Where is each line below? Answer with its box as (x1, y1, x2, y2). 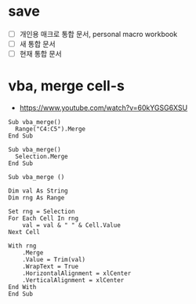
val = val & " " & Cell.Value (22, 222, 122, 229)
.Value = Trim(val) (22, 256, 86, 264)
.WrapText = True (22, 262, 79, 271)
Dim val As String (8, 187, 68, 195)
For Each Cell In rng (8, 214, 79, 222)
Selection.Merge (15, 152, 68, 161)
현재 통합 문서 (19, 49, 62, 59)
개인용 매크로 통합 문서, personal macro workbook (19, 29, 178, 38)
